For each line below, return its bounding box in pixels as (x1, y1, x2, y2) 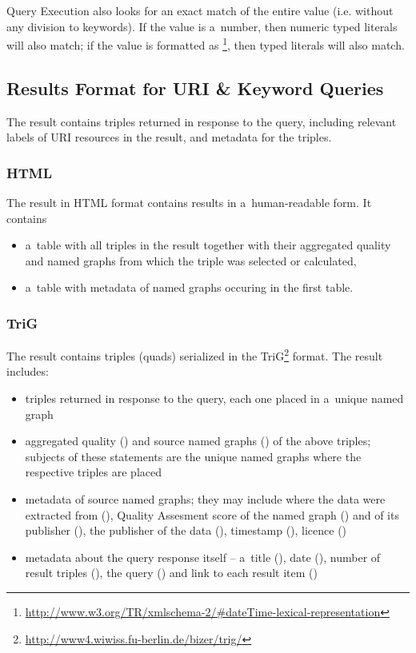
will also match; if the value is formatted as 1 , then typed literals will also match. (6, 34, 405, 53)
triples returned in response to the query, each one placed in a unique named (25, 390, 404, 407)
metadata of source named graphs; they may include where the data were (25, 491, 386, 508)
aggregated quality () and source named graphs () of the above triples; (25, 432, 371, 449)
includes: (6, 363, 49, 380)
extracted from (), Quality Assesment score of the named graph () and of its (25, 506, 399, 523)
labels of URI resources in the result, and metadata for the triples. (6, 129, 332, 145)
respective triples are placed (25, 464, 162, 480)
